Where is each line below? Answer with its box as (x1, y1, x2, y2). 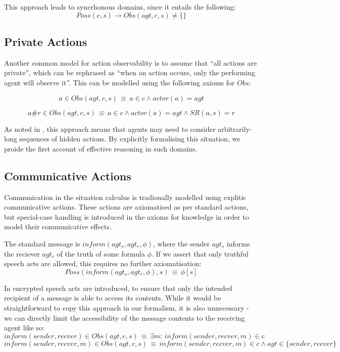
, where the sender (153, 238, 210, 248)
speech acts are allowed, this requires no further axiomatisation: (4, 258, 202, 269)
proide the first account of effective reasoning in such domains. (4, 143, 198, 154)
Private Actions (4, 33, 87, 49)
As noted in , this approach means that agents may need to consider (4, 123, 216, 134)
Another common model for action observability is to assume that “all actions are (4, 57, 257, 68)
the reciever (4, 248, 40, 259)
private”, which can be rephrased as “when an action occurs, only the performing (4, 67, 256, 78)
